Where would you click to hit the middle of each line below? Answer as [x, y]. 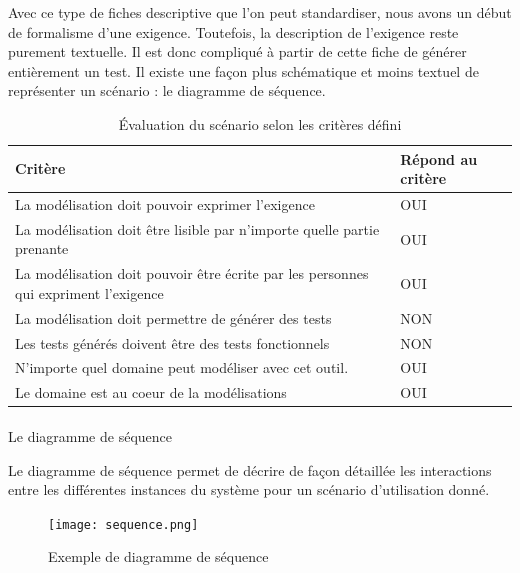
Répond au [439, 158]
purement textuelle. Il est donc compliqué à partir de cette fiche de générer [237, 51]
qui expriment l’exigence [89, 292]
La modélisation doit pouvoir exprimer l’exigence [165, 204]
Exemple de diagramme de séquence [158, 556]
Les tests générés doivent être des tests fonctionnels [172, 342]
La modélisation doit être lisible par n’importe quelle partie [197, 228]
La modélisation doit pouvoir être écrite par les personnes [192, 273]
